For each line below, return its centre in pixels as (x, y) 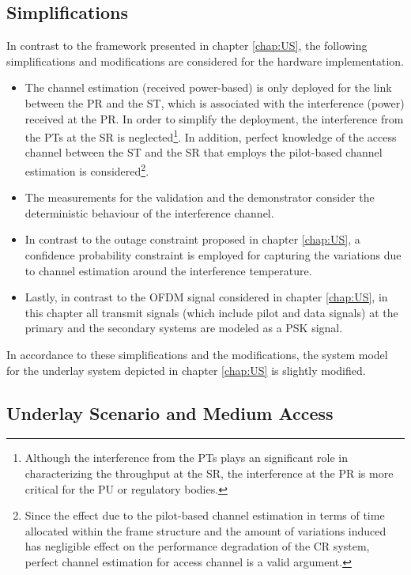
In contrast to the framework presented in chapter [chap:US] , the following (187, 45)
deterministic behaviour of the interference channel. (149, 212)
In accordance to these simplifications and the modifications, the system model (197, 355)
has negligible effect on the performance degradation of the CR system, (197, 546)
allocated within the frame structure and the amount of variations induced (205, 530)
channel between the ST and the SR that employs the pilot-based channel (204, 152)
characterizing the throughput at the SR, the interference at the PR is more (209, 473)
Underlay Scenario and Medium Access (170, 412)
